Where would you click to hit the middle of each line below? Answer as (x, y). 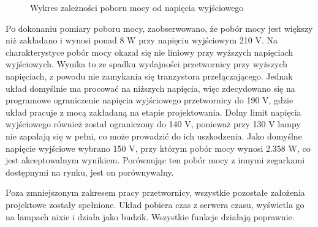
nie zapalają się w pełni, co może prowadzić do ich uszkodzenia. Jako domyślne (154, 136)
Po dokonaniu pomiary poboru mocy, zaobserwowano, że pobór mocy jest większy (159, 28)
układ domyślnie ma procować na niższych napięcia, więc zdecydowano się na (150, 88)
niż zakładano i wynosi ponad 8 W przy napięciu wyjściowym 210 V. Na (142, 40)
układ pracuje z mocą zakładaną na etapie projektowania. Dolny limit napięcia (153, 112)
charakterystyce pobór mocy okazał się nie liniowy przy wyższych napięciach (149, 52)
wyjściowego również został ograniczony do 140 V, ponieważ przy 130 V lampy (153, 124)
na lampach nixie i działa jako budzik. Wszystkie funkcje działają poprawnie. (150, 216)
